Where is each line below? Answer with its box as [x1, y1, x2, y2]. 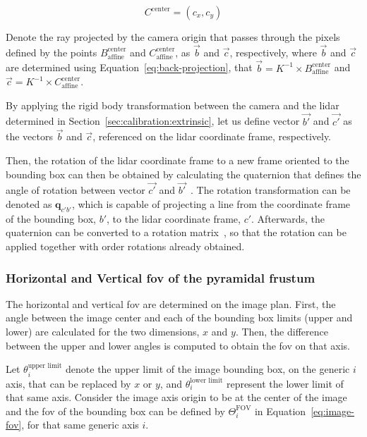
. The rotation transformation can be [191, 183, 351, 197]
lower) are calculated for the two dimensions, [6, 324, 200, 339]
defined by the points [6, 44, 97, 59]
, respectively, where [229, 44, 317, 59]
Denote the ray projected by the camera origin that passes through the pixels [6, 30, 340, 44]
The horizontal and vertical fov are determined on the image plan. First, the [6, 296, 336, 311]
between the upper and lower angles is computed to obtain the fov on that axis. [6, 338, 350, 352]
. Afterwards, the [251, 211, 325, 226]
